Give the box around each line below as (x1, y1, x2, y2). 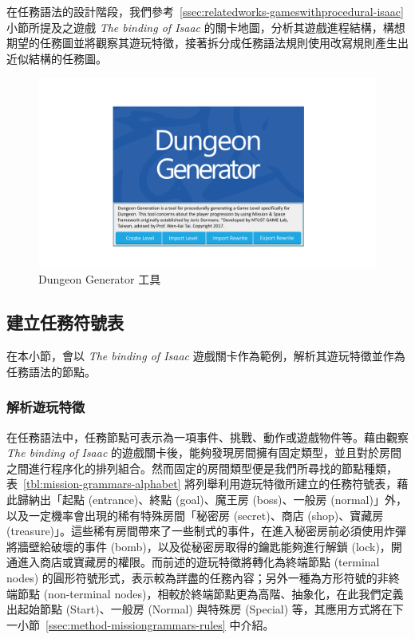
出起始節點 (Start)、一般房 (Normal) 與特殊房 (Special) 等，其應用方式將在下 (6, 601, 404, 617)
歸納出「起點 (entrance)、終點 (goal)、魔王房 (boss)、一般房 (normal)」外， (17, 491, 407, 508)
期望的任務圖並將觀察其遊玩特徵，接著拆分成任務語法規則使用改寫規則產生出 (6, 34, 409, 51)
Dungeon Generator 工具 (38, 271, 161, 288)
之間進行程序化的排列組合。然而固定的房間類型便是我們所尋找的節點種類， (6, 459, 397, 476)
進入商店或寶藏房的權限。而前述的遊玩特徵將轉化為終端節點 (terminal (17, 554, 380, 570)
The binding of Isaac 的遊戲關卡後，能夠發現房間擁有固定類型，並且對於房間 (6, 444, 402, 461)
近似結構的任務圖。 (6, 50, 107, 66)
